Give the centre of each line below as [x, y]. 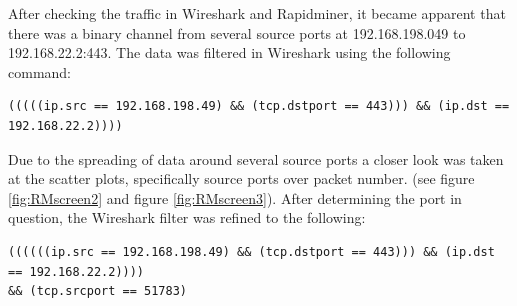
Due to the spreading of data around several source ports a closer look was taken [256, 158]
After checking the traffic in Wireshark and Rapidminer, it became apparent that [257, 13]
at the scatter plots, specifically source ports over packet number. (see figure [241, 178]
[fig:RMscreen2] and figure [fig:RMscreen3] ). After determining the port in [235, 197]
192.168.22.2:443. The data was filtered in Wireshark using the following [229, 52]
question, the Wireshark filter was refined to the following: [187, 217]
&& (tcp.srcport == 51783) [97, 291]
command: [39, 71]
